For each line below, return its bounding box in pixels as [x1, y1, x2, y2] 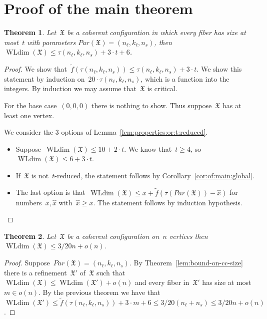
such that [96, 267, 125, 277]
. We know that [124, 143, 172, 154]
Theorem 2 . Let [4, 230, 56, 241]
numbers [15, 197, 42, 207]
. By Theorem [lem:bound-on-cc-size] [129, 257, 243, 268]
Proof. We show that [4, 64, 67, 74]
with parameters [27, 37, 76, 47]
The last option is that [15, 187, 85, 197]
